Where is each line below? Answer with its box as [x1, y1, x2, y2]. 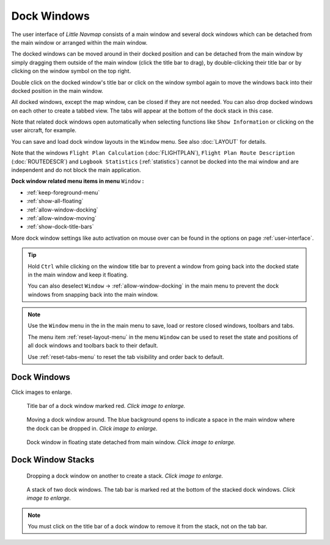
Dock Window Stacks [11, 454, 95, 465]
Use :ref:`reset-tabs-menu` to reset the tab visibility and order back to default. [28, 353, 224, 360]
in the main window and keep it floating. [28, 271, 128, 278]
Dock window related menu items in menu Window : [11, 177, 144, 185]
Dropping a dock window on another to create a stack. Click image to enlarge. [26, 472, 224, 480]
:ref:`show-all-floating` [26, 198, 84, 205]
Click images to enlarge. [11, 388, 73, 396]
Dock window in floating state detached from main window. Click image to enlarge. [26, 439, 236, 446]
